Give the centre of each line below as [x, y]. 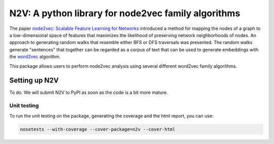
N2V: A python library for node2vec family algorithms [125, 13]
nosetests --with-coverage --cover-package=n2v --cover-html [98, 129]
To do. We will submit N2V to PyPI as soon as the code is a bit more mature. [89, 93]
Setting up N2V [34, 80]
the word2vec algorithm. [35, 57]
